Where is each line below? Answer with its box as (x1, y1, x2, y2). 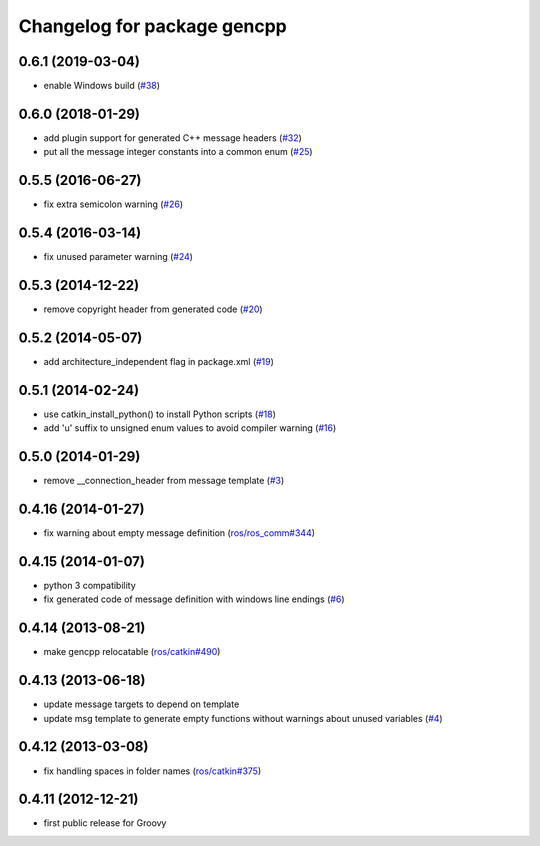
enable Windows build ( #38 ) (43, 80, 160, 92)
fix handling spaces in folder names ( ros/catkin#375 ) (43, 765, 262, 777)
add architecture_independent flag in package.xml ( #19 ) (43, 355, 275, 367)
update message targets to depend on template (43, 698, 240, 710)
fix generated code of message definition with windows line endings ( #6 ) (43, 593, 345, 605)
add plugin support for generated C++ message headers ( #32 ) (43, 131, 302, 144)
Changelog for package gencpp (18, 15, 287, 37)
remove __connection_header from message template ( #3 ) (43, 475, 285, 487)
